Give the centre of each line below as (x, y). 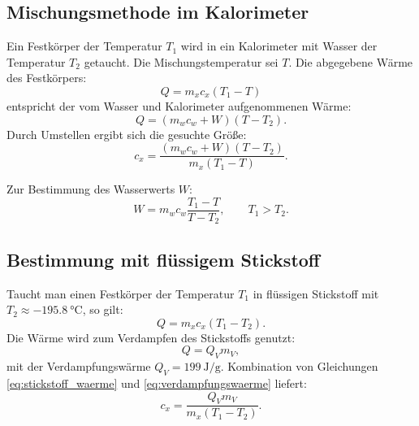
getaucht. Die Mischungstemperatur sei (181, 61)
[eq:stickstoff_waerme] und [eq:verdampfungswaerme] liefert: (157, 383)
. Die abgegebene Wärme (351, 61)
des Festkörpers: (47, 78)
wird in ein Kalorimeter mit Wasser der (279, 46)
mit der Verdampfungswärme (79, 366)
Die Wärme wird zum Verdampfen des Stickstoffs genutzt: (151, 337)
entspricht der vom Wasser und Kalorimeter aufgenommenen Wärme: (179, 105)
